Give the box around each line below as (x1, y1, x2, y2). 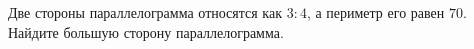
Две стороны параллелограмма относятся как (8, 2, 282, 22)
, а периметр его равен (306, 2, 445, 22)
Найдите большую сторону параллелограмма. (8, 21, 284, 42)
